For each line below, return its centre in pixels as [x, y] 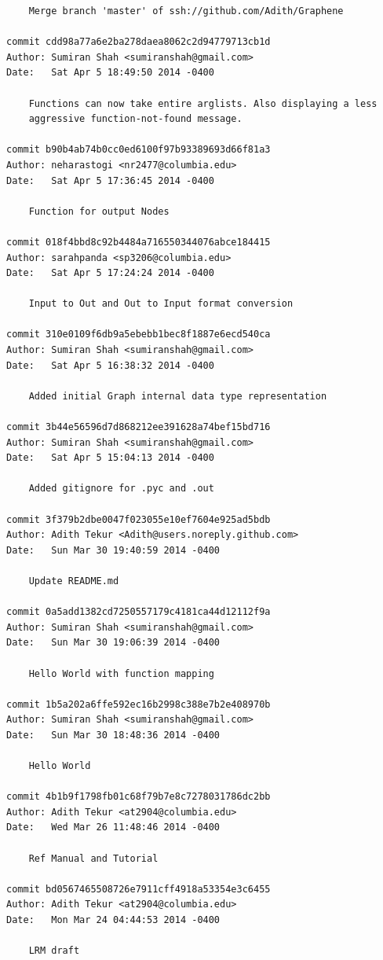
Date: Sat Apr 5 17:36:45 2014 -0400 [110, 180]
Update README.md [74, 581]
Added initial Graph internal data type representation [178, 396]
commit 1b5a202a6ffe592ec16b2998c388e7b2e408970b [139, 704]
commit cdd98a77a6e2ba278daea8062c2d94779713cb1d [139, 42]
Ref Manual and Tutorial [93, 858]
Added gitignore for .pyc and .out [121, 489]
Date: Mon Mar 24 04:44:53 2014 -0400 [113, 920]
